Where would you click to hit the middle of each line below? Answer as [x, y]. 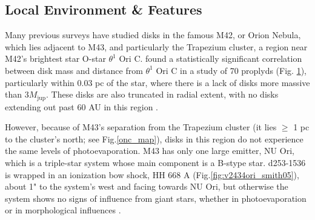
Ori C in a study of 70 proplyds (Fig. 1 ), [231, 70]
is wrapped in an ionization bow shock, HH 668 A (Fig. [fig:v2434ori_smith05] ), [152, 174]
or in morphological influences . [63, 210]
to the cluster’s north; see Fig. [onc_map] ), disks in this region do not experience [154, 138]
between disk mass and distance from [74, 70]
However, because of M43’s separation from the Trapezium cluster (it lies [141, 127]
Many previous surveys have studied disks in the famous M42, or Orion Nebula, [153, 35]
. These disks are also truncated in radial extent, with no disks [162, 94]
